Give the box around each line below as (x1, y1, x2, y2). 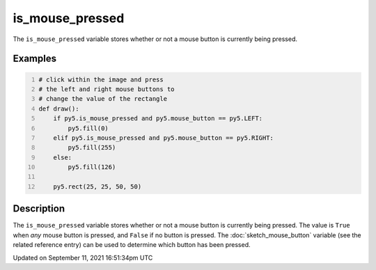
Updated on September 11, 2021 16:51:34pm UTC (13, 253, 153, 262)
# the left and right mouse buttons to (38, 85, 175, 93)
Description (13, 202, 65, 215)
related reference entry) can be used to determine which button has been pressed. (13, 241, 251, 249)
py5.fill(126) (68, 164, 116, 171)
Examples (13, 53, 57, 65)
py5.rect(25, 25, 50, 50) (53, 182, 142, 191)
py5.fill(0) (68, 124, 109, 132)
